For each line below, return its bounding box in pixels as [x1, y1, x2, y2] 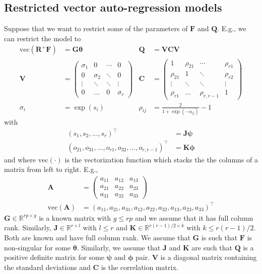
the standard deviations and [4, 261, 91, 272]
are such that [191, 242, 232, 252]
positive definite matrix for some [4, 252, 104, 262]
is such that [201, 232, 238, 243]
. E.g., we [217, 23, 246, 34]
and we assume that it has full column [135, 212, 253, 223]
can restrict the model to [4, 33, 81, 43]
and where [4, 154, 36, 164]
